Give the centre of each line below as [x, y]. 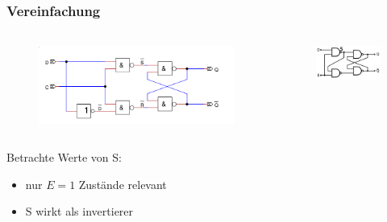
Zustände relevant [123, 184]
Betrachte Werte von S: [64, 157]
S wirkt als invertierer [79, 211]
